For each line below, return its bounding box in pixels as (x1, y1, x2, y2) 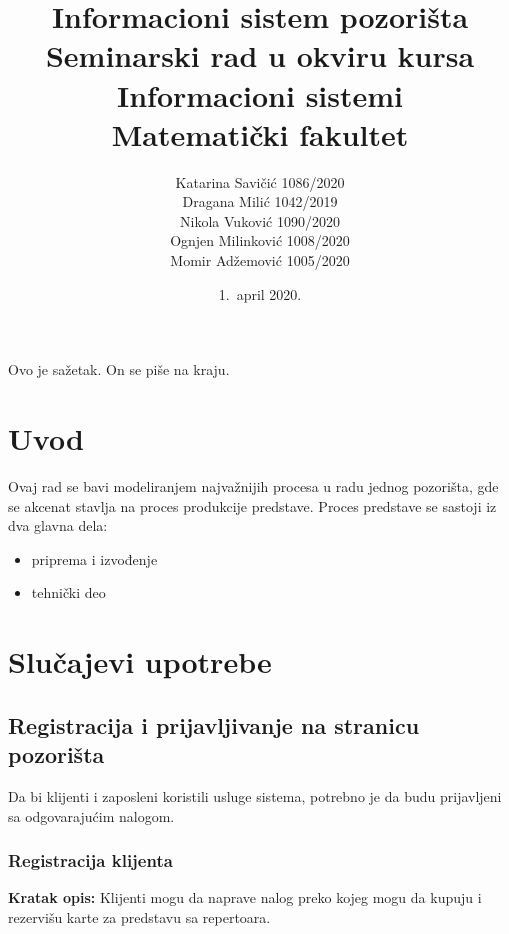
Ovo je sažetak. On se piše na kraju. (8, 359, 230, 380)
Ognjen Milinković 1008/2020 (170, 230, 350, 251)
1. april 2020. (218, 283, 302, 304)
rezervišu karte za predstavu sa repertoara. (8, 906, 271, 927)
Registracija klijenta (8, 848, 173, 873)
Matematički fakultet (111, 113, 409, 154)
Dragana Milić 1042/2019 (182, 191, 338, 212)
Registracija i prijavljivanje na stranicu (8, 709, 420, 740)
